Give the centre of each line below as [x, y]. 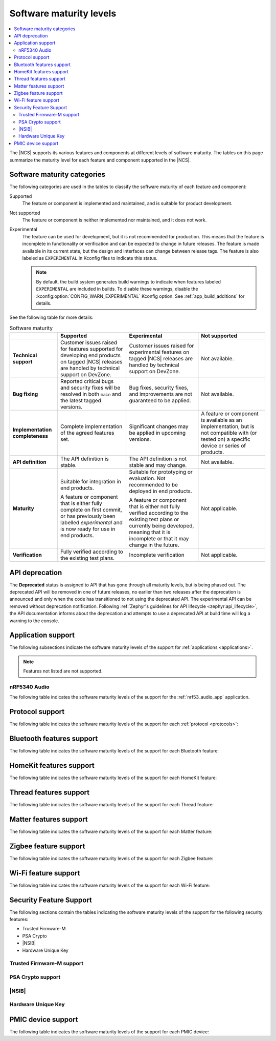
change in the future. [154, 545]
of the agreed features [87, 433]
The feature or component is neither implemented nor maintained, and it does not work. [114, 220]
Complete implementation [91, 426]
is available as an [222, 420]
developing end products [91, 355]
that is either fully [81, 503]
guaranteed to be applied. [160, 401]
